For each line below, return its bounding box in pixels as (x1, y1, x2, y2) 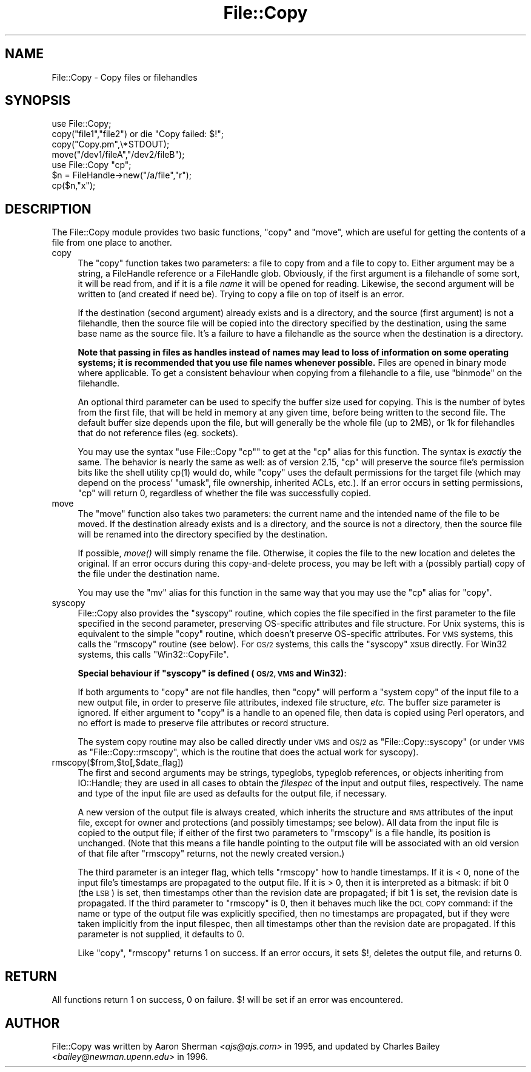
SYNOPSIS (5, 93, 71, 109)
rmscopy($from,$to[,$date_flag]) (52, 757, 184, 768)
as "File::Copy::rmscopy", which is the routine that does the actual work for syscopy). (78, 747, 419, 758)
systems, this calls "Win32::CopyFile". (78, 649, 229, 660)
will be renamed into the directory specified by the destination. (78, 529, 328, 540)
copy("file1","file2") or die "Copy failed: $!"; (52, 129, 224, 140)
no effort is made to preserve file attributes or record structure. (78, 718, 329, 729)
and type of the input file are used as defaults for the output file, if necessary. (78, 788, 387, 799)
